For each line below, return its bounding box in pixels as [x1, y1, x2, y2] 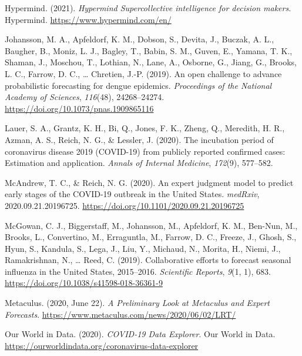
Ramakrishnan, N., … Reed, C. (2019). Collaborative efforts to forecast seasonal [5, 254, 291, 266]
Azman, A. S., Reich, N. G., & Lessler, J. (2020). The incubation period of [5, 133, 274, 145]
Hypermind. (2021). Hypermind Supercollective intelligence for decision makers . [5, 2, 291, 14]
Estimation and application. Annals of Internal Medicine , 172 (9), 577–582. [5, 157, 273, 169]
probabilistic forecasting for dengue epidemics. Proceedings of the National [5, 79, 272, 91]
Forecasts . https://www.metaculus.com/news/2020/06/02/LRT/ [5, 308, 236, 320]
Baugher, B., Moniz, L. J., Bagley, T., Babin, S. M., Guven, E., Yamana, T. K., [5, 44, 293, 56]
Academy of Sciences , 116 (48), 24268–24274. [5, 91, 165, 103]
